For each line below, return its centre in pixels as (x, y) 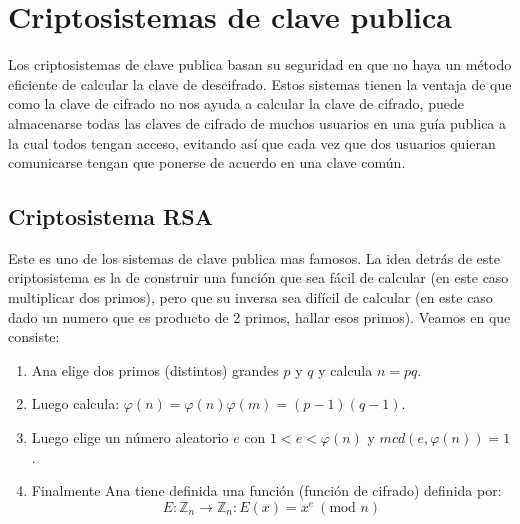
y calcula (345, 369)
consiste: (34, 336)
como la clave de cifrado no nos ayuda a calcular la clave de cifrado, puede (236, 103)
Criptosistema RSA (110, 216)
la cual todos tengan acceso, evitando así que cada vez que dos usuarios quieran (252, 142)
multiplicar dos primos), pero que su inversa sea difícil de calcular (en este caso (250, 297)
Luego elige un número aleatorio (130, 437)
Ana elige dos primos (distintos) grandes (155, 369)
